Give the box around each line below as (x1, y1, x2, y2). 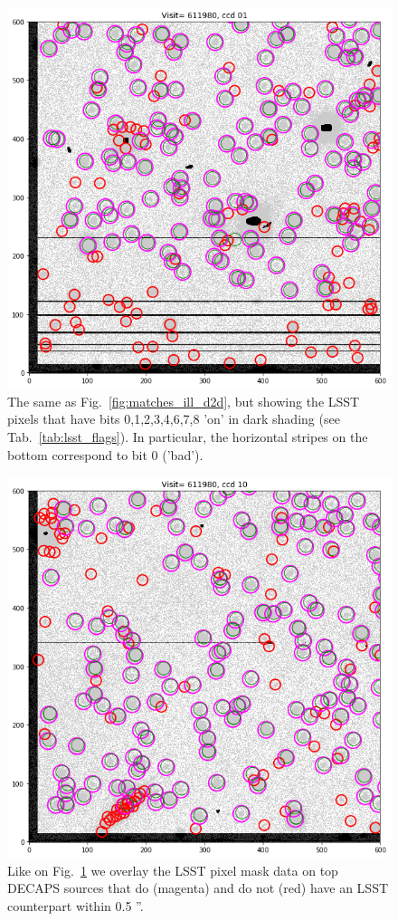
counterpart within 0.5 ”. (7, 897, 144, 916)
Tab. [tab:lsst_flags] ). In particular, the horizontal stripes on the (7, 427, 368, 446)
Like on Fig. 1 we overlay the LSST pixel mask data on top (7, 860, 338, 879)
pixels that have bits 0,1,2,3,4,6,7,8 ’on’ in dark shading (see (7, 409, 340, 428)
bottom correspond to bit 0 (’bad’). (7, 445, 204, 464)
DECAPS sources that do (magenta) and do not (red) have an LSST (7, 878, 389, 897)
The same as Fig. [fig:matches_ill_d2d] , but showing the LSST (7, 391, 360, 410)
